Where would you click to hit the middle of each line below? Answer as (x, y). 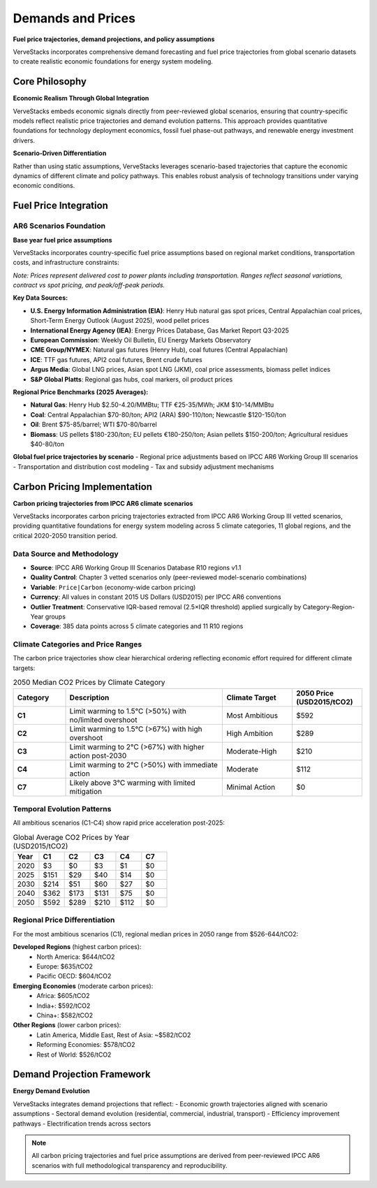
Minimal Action (251, 787)
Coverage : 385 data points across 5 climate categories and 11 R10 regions (137, 626)
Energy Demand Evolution (51, 1091)
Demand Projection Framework (82, 1074)
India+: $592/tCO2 (64, 1006)
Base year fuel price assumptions (62, 240)
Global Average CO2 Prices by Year (71, 837)
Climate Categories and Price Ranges (77, 644)
